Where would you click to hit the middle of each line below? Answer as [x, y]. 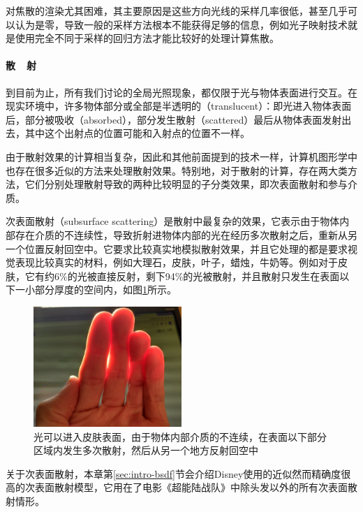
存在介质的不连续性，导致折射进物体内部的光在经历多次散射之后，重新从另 [186, 234]
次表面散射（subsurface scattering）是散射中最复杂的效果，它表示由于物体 [173, 221]
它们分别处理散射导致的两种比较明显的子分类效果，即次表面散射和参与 [186, 184]
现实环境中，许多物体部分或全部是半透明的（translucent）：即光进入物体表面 [179, 106]
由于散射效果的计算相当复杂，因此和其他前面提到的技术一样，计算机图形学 [177, 156]
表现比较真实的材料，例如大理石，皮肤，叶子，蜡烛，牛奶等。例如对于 [176, 262]
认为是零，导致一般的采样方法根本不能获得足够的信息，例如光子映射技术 [181, 24]
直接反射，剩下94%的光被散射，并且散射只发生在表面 [218, 276]
